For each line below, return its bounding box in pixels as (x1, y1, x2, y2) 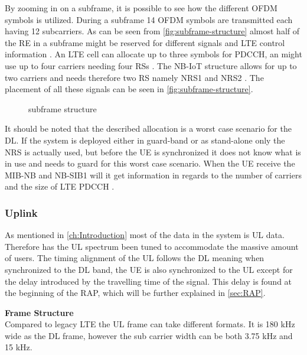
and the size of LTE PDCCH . (5, 180, 115, 193)
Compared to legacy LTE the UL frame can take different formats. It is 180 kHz (5, 318, 295, 330)
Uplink (5, 205, 38, 220)
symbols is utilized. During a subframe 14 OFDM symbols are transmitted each (5, 13, 293, 25)
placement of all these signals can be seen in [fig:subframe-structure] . (5, 83, 253, 95)
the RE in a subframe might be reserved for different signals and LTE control (5, 36, 285, 48)
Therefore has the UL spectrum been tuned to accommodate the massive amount (5, 240, 299, 252)
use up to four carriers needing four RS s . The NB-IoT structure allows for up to (5, 59, 297, 71)
